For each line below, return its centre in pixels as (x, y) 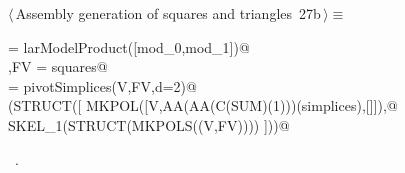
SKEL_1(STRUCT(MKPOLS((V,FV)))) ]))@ (149, 124)
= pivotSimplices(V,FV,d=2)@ (102, 85)
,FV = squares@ (58, 66)
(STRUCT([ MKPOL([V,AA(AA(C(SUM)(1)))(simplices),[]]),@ (203, 105)
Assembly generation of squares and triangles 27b (168, 13)
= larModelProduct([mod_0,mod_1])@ (129, 46)
